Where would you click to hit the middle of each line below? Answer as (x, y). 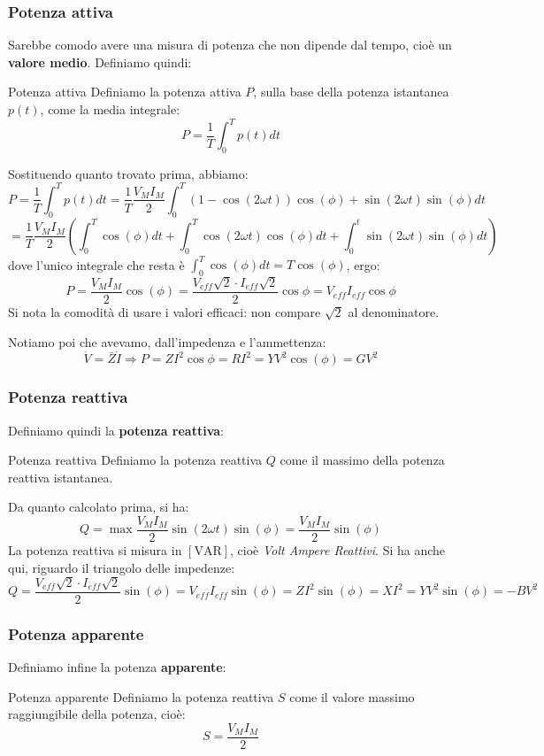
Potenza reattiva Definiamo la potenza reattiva (135, 460)
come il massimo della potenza (362, 460)
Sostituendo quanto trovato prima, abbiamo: (128, 173)
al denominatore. (394, 311)
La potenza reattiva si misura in (95, 549)
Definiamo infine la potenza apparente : (117, 667)
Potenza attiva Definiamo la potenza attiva (125, 92)
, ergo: (363, 264)
